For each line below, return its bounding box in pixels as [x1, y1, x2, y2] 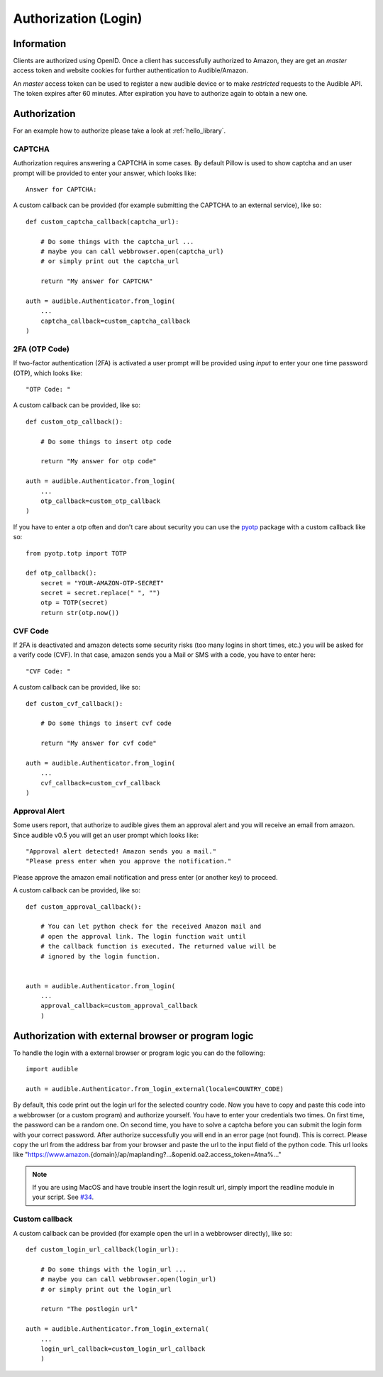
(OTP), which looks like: [13, 369, 83, 377]
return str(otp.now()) [40, 609, 120, 616]
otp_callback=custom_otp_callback [40, 497, 161, 505]
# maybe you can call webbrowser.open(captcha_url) [40, 248, 224, 255]
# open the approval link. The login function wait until [40, 932, 247, 940]
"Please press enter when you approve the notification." [26, 857, 232, 866]
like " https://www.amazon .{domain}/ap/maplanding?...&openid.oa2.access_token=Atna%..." [13, 1150, 282, 1159]
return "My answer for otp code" [40, 458, 157, 465]
